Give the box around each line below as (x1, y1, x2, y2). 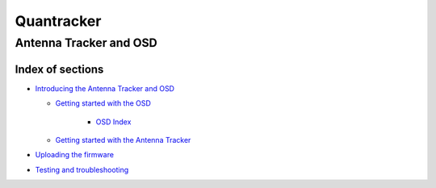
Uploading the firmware (35, 150, 115, 160)
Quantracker (15, 12, 102, 30)
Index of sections (15, 62, 104, 76)
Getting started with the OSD (55, 98, 151, 108)
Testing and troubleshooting (35, 165, 129, 174)
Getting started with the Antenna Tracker (55, 135, 191, 144)
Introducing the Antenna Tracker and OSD (35, 83, 175, 93)
